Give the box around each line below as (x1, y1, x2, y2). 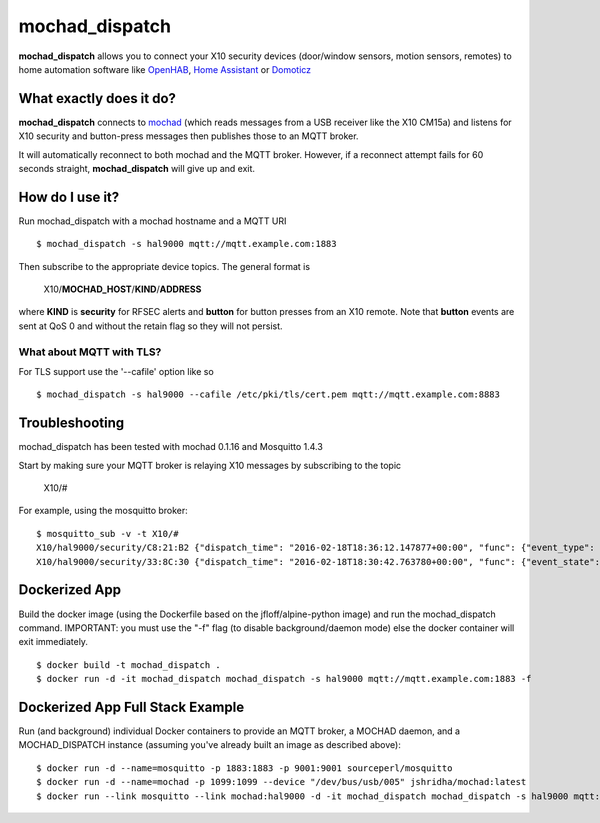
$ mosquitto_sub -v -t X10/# (36, 528, 179, 539)
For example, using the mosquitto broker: (18, 505, 189, 517)
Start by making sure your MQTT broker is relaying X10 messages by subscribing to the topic (18, 459, 402, 471)
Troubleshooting (18, 415, 125, 432)
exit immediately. (18, 636, 89, 648)
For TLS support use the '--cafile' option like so (18, 366, 214, 378)
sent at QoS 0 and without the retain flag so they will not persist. (18, 320, 284, 332)
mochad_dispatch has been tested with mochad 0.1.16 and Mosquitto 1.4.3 (18, 441, 324, 453)
